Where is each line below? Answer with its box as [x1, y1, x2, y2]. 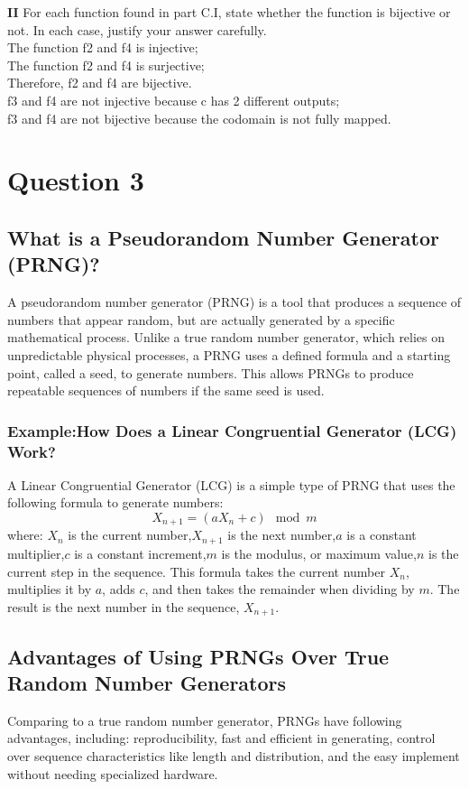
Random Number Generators [7, 668, 287, 696]
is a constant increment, [74, 543, 207, 562]
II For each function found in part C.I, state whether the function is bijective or [7, 3, 451, 21]
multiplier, [7, 543, 65, 562]
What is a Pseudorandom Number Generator [7, 223, 439, 251]
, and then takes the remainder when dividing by [144, 580, 415, 599]
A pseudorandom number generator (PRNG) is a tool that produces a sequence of [7, 292, 462, 311]
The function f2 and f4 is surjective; [7, 55, 205, 74]
